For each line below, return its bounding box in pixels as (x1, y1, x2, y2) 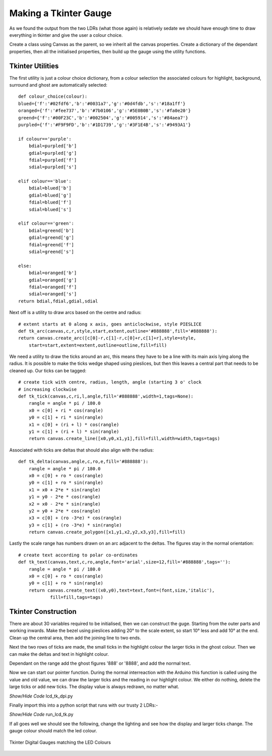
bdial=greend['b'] (28, 227, 75, 233)
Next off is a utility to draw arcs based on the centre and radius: (9, 309, 142, 316)
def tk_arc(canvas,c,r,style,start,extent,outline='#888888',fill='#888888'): (18, 328, 218, 334)
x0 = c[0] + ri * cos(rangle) (28, 407, 103, 413)
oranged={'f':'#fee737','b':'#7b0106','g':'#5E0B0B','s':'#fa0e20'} (18, 108, 191, 113)
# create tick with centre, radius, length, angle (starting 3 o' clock (18, 380, 201, 385)
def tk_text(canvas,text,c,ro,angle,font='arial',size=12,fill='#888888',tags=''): (18, 559, 231, 565)
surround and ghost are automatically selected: (9, 82, 108, 88)
